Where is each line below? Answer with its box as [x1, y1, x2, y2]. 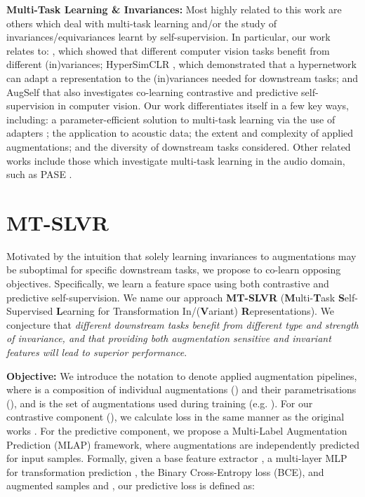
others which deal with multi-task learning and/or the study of [6, 15, 277, 30]
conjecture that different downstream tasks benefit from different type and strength [6, 317, 359, 332]
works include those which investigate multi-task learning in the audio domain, [6, 153, 345, 168]
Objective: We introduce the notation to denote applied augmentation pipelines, [6, 368, 357, 383]
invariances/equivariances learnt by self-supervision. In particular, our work [6, 29, 331, 44]
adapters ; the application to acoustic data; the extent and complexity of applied [6, 125, 354, 140]
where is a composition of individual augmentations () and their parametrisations [6, 382, 357, 397]
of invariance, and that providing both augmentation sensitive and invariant [6, 331, 331, 346]
